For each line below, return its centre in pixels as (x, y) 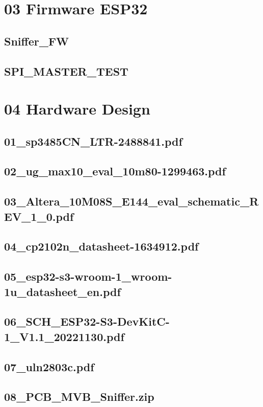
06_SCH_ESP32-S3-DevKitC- (87, 321)
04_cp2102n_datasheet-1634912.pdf (101, 246)
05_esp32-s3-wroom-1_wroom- (88, 276)
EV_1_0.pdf (39, 216)
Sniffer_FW (37, 41)
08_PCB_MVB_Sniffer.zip (79, 397)
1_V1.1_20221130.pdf (64, 336)
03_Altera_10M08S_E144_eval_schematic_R (131, 201)
